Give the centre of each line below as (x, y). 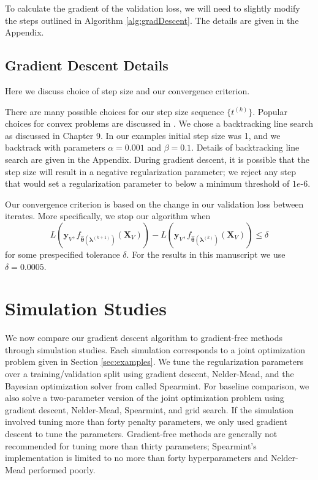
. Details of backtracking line (245, 147)
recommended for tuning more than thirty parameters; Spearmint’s (131, 445)
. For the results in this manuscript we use (206, 254)
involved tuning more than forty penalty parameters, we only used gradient (146, 422)
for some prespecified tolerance (62, 254)
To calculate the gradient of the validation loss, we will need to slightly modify (153, 8)
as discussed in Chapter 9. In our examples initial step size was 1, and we (143, 135)
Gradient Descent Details (87, 65)
